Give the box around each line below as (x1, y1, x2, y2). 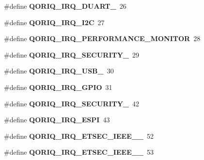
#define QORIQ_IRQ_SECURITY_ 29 (4, 49, 140, 59)
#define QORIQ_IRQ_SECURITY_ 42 (4, 98, 140, 108)
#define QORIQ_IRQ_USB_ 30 (4, 66, 114, 76)
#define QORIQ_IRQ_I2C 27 (4, 17, 105, 27)
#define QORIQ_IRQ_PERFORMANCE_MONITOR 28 (4, 33, 201, 44)
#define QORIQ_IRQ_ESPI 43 (4, 115, 110, 125)
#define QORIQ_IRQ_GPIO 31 (4, 82, 112, 92)
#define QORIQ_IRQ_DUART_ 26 (4, 1, 126, 11)
